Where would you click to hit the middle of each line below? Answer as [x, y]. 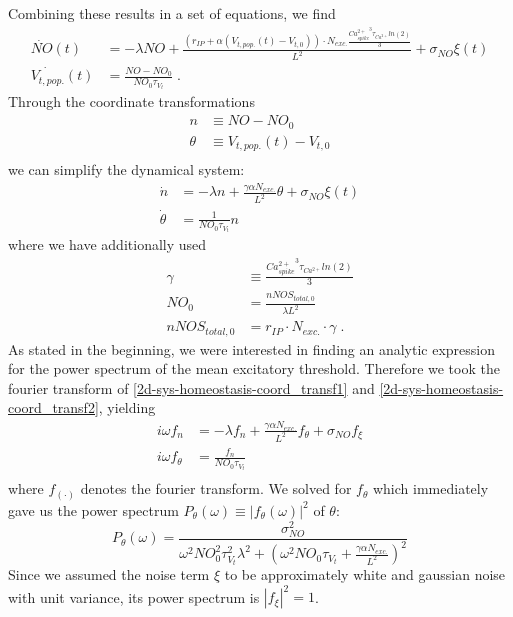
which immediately [430, 488]
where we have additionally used [107, 244]
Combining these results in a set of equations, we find [172, 13]
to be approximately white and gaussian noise [365, 574]
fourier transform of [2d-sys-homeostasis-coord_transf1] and [191, 387]
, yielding [127, 407]
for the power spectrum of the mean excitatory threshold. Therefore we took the [254, 368]
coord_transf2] [53, 407]
